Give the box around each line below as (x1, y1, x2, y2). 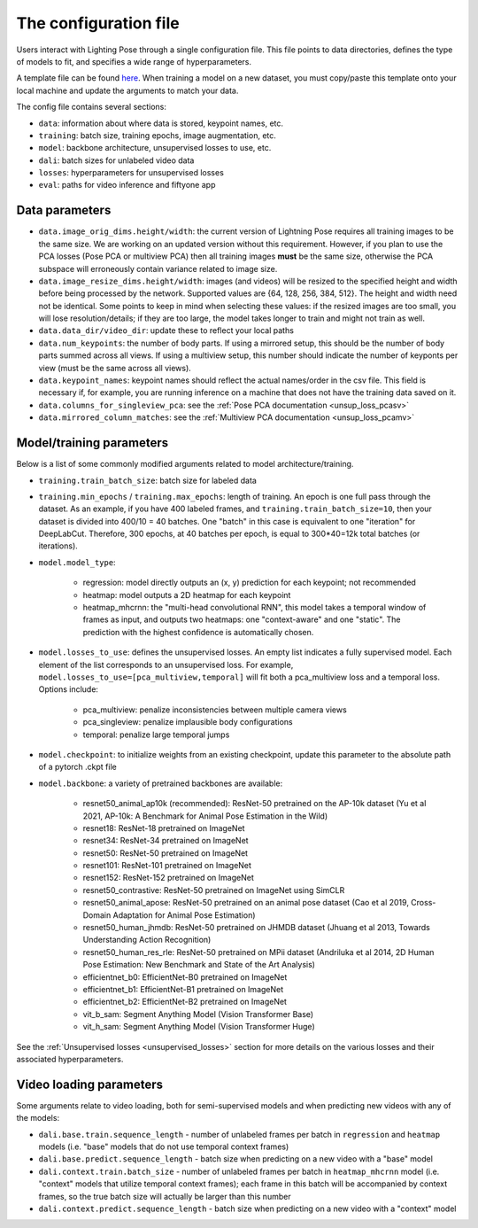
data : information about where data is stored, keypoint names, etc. (38, 118, 283, 128)
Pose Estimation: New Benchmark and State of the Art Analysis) (82, 960, 316, 970)
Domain (82, 909, 112, 921)
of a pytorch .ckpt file (38, 762, 117, 773)
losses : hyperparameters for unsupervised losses (38, 167, 225, 178)
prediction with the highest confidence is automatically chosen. (82, 626, 314, 637)
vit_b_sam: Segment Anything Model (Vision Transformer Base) (82, 1008, 314, 1019)
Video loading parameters (16, 1076, 164, 1092)
